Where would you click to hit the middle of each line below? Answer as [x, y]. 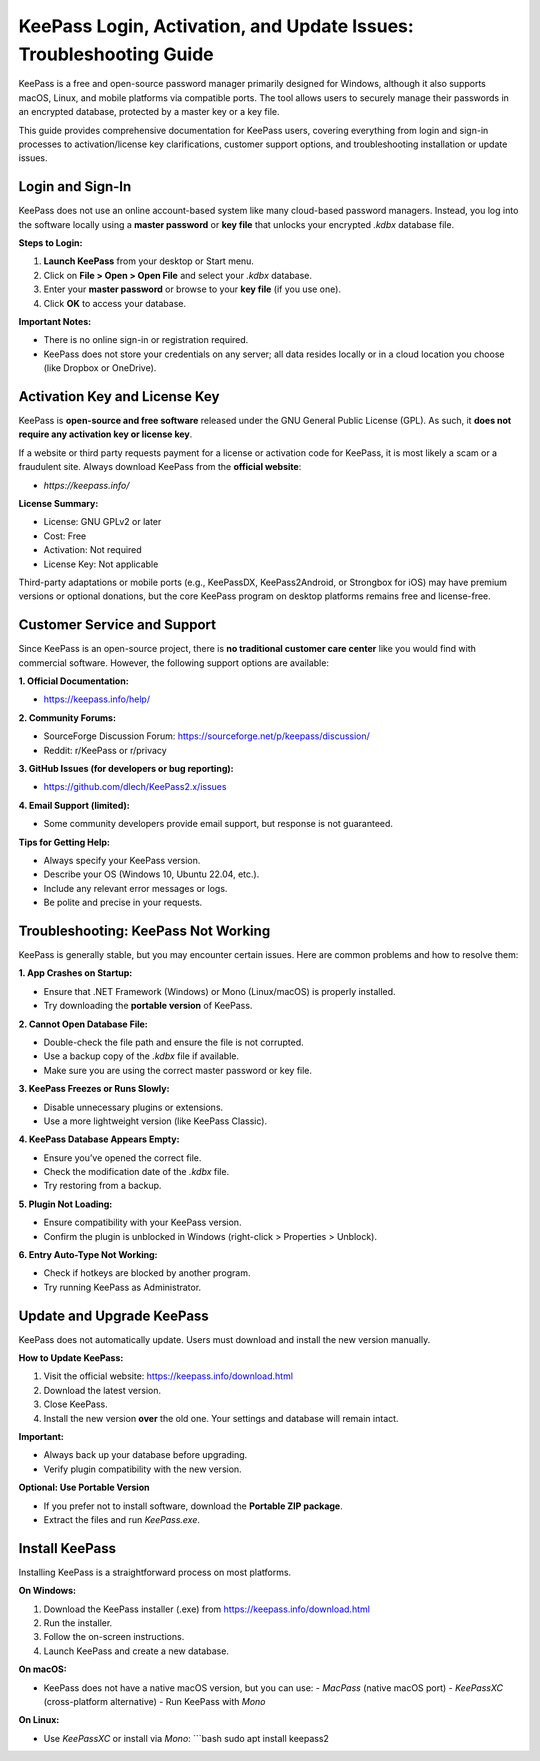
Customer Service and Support [117, 625]
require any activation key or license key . [105, 434]
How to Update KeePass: [71, 1358]
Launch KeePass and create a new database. [136, 1651]
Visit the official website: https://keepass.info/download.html [168, 1376]
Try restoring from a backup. [102, 1186]
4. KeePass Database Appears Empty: [99, 1139]
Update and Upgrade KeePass [113, 1315]
